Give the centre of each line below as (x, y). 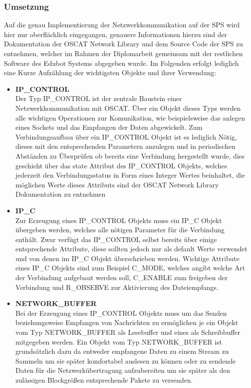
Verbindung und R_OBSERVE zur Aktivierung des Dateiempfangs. (117, 287)
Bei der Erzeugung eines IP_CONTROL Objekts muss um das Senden (121, 313)
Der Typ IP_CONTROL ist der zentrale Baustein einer (99, 98)
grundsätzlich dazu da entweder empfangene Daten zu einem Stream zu (122, 351)
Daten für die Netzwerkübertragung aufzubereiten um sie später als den (123, 370)
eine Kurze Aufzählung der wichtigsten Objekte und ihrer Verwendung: (110, 72)
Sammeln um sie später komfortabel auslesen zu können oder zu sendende (125, 360)
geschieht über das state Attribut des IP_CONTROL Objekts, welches (121, 165)
